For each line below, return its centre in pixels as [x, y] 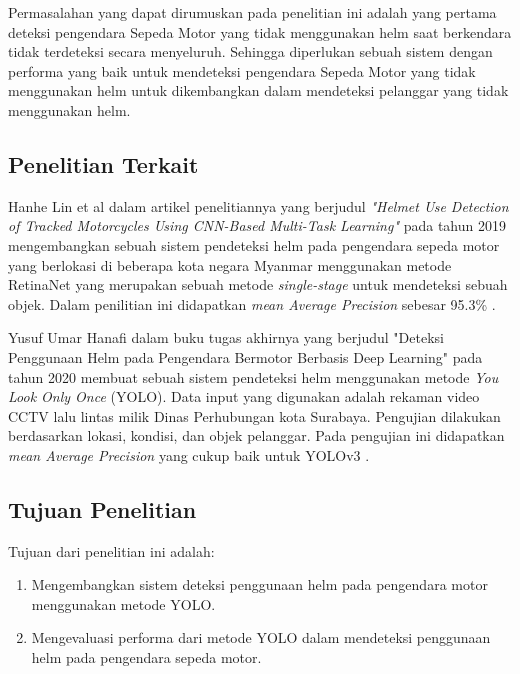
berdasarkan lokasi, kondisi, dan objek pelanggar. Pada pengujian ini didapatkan [256, 435]
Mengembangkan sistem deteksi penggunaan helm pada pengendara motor [259, 584]
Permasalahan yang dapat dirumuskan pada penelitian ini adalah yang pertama [252, 12]
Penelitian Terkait [103, 163]
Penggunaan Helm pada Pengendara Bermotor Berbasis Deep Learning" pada [245, 356]
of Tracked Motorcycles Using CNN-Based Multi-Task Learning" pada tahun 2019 [257, 225]
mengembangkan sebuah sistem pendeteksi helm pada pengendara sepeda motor [254, 244]
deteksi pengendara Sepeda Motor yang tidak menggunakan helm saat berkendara [260, 31]
